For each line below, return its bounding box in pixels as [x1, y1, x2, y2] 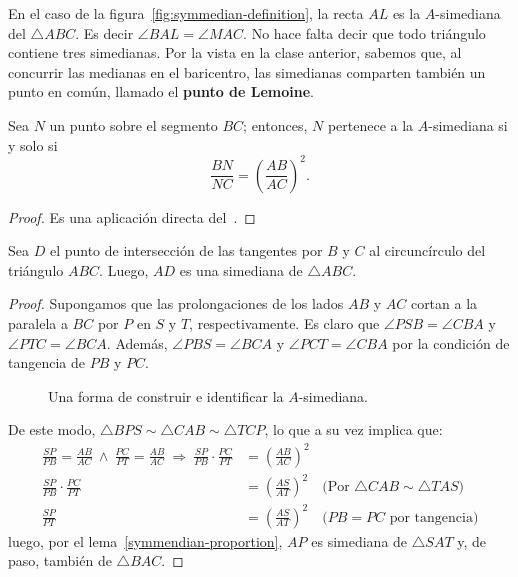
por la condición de [392, 332, 510, 353]
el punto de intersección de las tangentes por [49, 240, 323, 261]
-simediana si [428, 114, 508, 135]
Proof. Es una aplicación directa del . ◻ [8, 206, 256, 227]
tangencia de [8, 352, 85, 373]
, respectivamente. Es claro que [189, 313, 380, 334]
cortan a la [410, 293, 478, 314]
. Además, [106, 332, 168, 353]
